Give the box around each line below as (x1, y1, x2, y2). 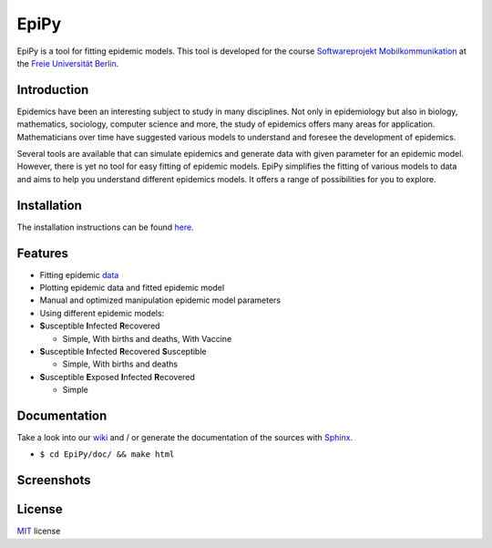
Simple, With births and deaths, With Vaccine (62, 333, 232, 344)
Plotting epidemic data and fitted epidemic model (39, 283, 225, 293)
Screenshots (16, 472, 91, 488)
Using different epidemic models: (39, 307, 165, 318)
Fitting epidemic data (39, 269, 119, 280)
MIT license (16, 525, 61, 537)
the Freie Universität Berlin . (16, 57, 119, 68)
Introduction (16, 82, 89, 98)
